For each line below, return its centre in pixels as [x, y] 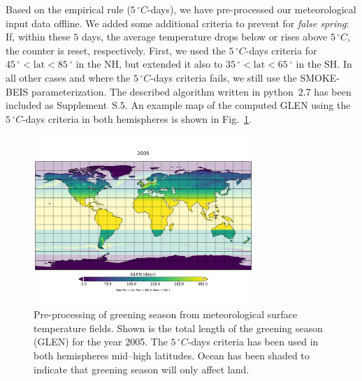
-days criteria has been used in [253, 342]
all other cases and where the [68, 77]
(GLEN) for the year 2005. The [101, 342]
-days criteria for [281, 50]
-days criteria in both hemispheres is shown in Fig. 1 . [137, 118]
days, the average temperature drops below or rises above [204, 37]
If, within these [38, 37]
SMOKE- [320, 77]
